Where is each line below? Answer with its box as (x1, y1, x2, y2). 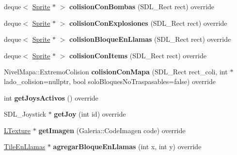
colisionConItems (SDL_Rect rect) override (69, 50, 206, 60)
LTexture (4, 125, 31, 135)
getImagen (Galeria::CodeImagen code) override (38, 125, 186, 135)
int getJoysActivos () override (4, 92, 98, 103)
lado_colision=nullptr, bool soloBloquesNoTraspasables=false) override (4, 76, 216, 86)
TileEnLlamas (4, 141, 46, 152)
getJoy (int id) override (54, 109, 126, 119)
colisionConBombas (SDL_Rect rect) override (69, 1, 215, 11)
